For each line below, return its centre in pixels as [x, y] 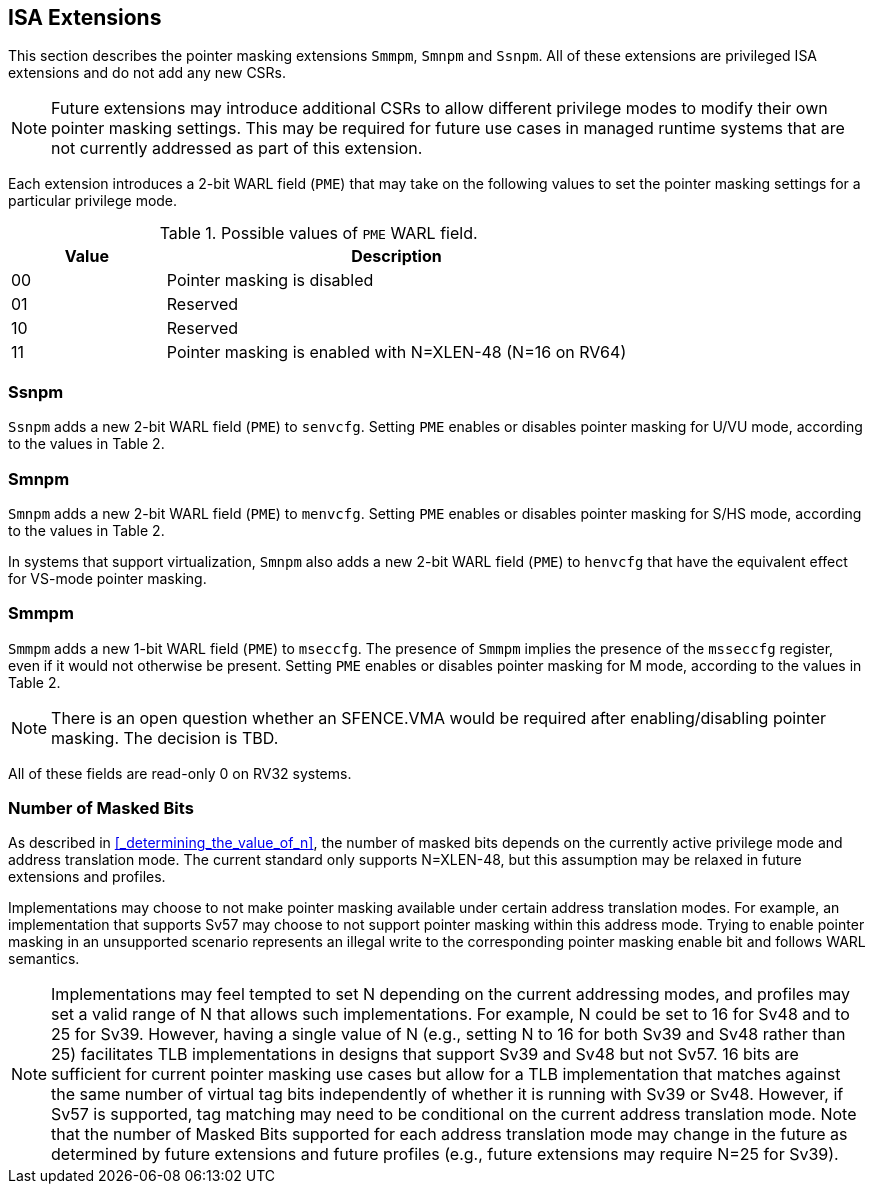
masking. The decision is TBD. [165, 737]
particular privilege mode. [93, 201]
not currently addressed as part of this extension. [237, 148]
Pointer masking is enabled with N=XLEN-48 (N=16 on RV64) [396, 352]
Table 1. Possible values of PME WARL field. [318, 233]
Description [396, 256]
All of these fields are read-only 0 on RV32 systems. [180, 773]
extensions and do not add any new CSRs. [147, 73]
